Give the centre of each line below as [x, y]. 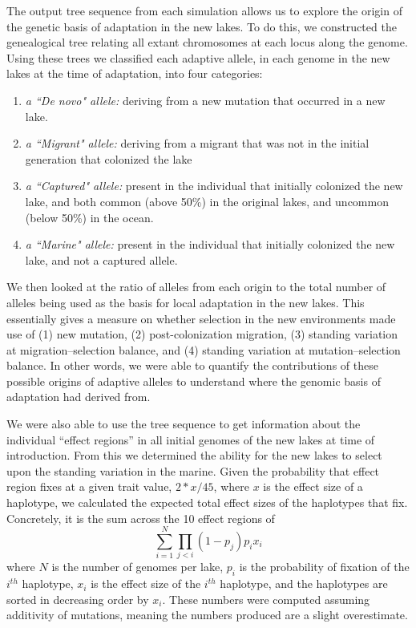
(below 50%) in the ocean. [89, 217]
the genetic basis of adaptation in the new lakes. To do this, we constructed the [202, 26]
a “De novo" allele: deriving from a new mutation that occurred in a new [205, 100]
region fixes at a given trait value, [89, 486]
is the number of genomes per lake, [137, 567]
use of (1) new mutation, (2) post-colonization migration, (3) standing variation [202, 334]
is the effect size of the [146, 583]
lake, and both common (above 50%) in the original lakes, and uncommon [207, 201]
